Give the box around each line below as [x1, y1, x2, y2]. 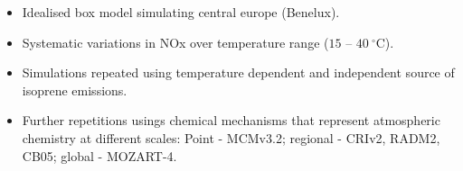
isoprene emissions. [22, 80, 128, 99]
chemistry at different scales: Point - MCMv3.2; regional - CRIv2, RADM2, [22, 128, 440, 147]
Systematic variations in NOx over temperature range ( [22, 32, 329, 51]
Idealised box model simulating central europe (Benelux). [22, 3, 340, 21]
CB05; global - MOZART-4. [22, 146, 177, 165]
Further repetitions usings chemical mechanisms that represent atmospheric [22, 111, 440, 130]
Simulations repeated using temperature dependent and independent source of [22, 63, 455, 82]
